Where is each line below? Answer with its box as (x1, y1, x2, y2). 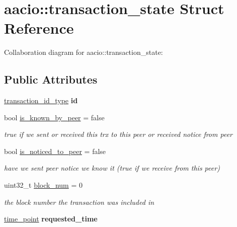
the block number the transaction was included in (4, 196, 154, 207)
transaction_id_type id (4, 95, 78, 106)
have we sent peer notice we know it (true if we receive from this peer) (4, 163, 220, 173)
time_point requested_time (4, 213, 98, 224)
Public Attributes (4, 71, 98, 87)
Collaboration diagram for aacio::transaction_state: (4, 47, 163, 57)
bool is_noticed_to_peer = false (4, 145, 106, 156)
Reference (4, 18, 74, 38)
